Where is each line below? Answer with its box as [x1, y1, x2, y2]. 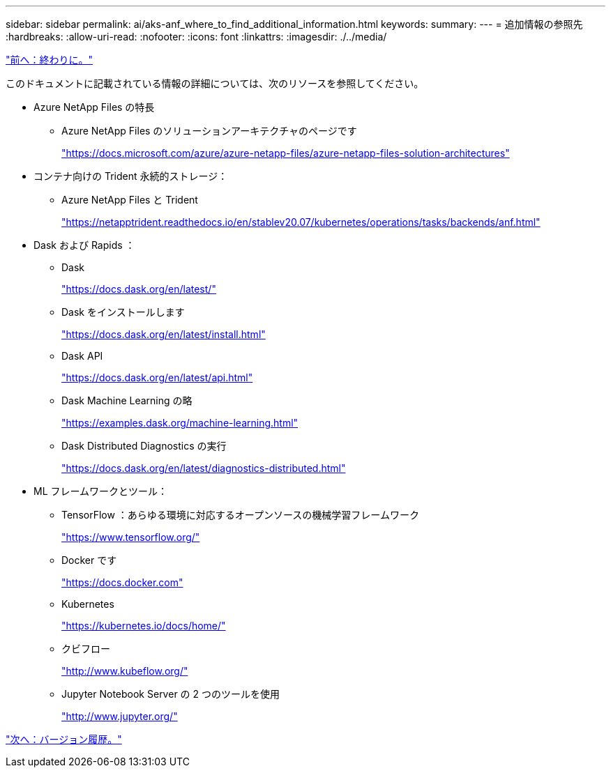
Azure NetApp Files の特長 [33, 101, 155, 113]
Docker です [61, 554, 117, 566]
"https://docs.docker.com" [61, 576, 183, 588]
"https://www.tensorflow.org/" [61, 531, 200, 543]
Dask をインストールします [61, 306, 185, 318]
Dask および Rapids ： [33, 239, 135, 251]
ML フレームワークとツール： [33, 485, 168, 497]
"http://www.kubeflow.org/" [61, 665, 188, 677]
